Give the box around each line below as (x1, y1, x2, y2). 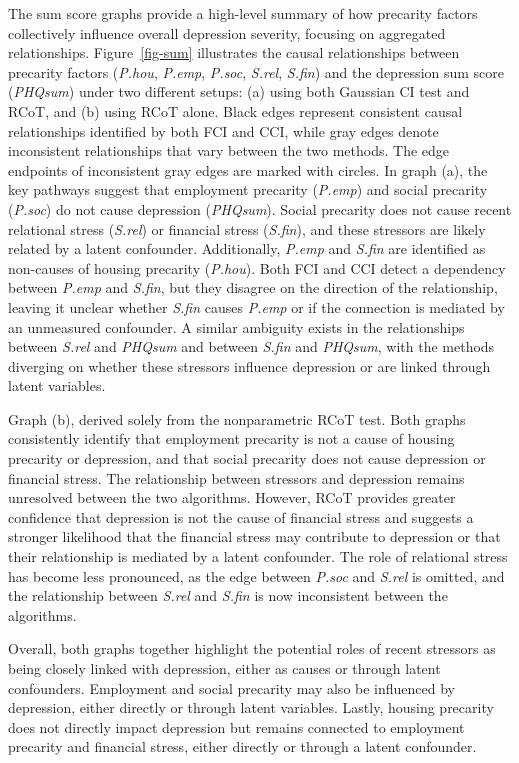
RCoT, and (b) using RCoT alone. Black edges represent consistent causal (8, 100, 463, 121)
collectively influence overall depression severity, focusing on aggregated (8, 22, 446, 43)
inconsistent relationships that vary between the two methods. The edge (8, 140, 450, 161)
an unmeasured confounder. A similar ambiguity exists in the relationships (8, 316, 465, 337)
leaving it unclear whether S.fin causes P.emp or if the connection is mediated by (8, 296, 505, 317)
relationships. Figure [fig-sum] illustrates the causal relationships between (8, 42, 460, 63)
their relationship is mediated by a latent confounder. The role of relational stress (8, 546, 508, 567)
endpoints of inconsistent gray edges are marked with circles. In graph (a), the (8, 159, 488, 180)
